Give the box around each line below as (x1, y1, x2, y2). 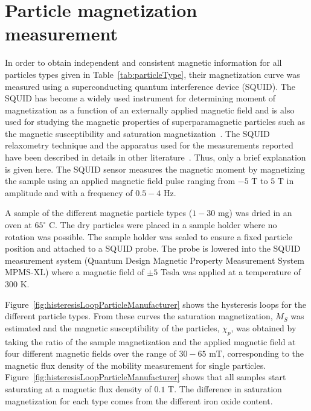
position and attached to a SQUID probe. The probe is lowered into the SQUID (5, 242, 301, 255)
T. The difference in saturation (168, 382, 282, 395)
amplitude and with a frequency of (5, 186, 133, 199)
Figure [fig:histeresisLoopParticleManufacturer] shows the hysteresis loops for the (5, 298, 306, 310)
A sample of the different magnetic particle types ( (5, 206, 193, 219)
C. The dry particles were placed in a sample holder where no (48, 218, 277, 231)
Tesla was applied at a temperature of (160, 266, 301, 278)
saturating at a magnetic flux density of (5, 382, 152, 395)
